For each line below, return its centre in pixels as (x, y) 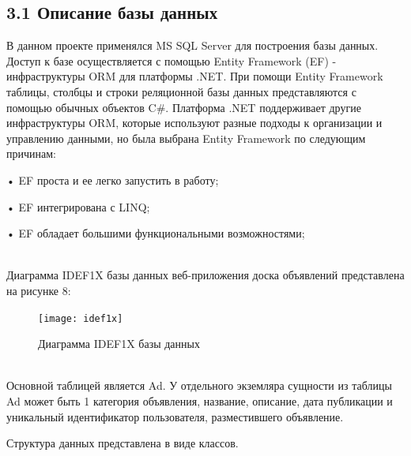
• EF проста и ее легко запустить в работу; (113, 179)
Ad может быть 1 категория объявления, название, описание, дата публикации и (200, 400)
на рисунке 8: (39, 290)
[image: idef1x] (81, 318)
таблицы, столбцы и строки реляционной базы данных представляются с (181, 91)
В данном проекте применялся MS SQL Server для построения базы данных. (192, 45)
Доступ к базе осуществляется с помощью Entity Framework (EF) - (172, 60)
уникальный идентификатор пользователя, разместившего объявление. (175, 416)
